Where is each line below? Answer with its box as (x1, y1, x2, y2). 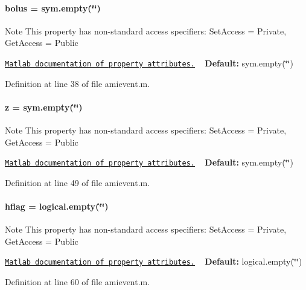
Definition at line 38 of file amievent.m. (5, 77, 150, 89)
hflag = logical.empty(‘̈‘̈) (5, 200, 109, 213)
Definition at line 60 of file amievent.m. (5, 275, 150, 288)
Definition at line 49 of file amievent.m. (5, 176, 150, 188)
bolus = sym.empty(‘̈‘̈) (5, 1, 101, 14)
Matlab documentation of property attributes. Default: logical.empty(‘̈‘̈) (5, 255, 302, 268)
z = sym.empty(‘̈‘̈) (5, 100, 83, 113)
